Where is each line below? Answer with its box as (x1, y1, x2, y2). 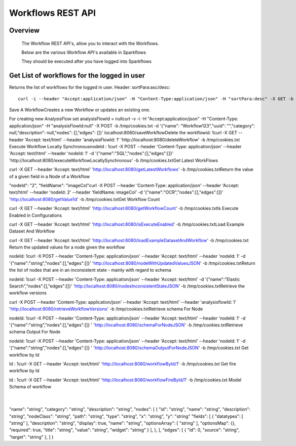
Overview (9, 26, 40, 35)
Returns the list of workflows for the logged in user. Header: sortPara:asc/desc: (9, 84, 170, 90)
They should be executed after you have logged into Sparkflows (21, 58, 152, 64)
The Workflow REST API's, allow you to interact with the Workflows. (21, 40, 159, 46)
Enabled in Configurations (9, 212, 62, 218)
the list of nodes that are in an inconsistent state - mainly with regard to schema (9, 267, 172, 273)
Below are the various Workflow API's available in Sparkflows (21, 49, 147, 55)
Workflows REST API (9, 7, 96, 18)
